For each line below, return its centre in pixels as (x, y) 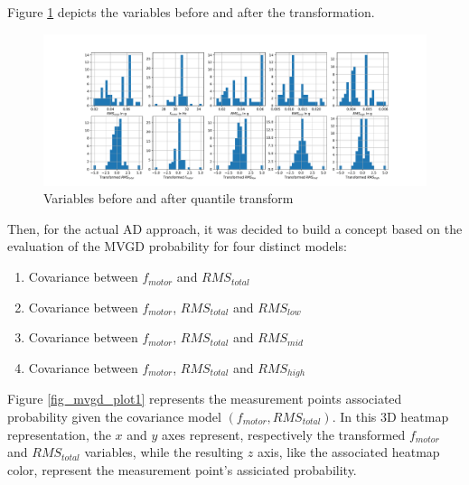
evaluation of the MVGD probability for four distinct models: (177, 246)
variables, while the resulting (164, 452)
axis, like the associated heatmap (348, 452)
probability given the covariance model (114, 416)
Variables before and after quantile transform (169, 198)
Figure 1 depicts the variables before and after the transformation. (191, 12)
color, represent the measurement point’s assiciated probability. (182, 469)
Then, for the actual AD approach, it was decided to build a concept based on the (235, 228)
